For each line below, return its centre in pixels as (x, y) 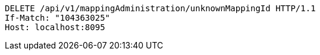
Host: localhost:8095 (55, 27)
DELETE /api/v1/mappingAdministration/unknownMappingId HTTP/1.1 (160, 8)
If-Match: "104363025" (58, 18)
